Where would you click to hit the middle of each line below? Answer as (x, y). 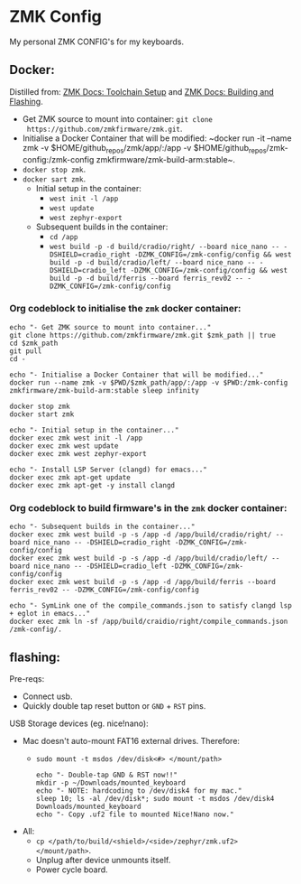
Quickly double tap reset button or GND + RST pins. (114, 705)
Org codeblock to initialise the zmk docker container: (125, 309)
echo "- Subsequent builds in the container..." (102, 527)
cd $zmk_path (34, 343)
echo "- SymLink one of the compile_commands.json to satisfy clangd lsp (151, 606)
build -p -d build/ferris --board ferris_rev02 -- (146, 278)
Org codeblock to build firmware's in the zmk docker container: (148, 507)
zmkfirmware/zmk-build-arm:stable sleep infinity (105, 390)
